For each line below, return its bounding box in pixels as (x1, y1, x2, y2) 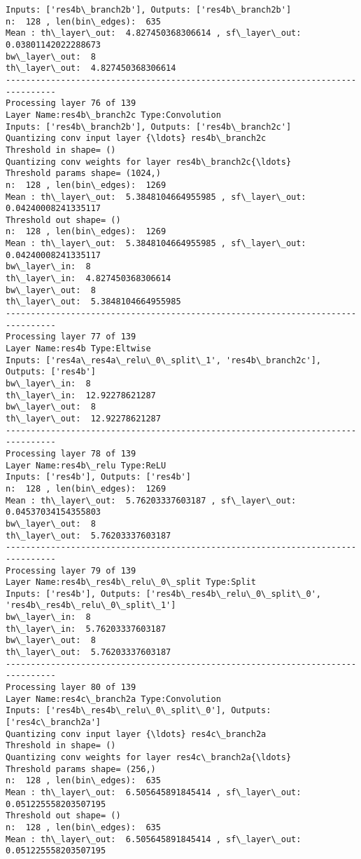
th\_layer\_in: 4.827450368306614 (6, 273, 171, 284)
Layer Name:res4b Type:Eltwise (6, 344, 151, 354)
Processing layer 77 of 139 (6, 332, 136, 342)
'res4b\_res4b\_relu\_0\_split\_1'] (6, 600, 176, 611)
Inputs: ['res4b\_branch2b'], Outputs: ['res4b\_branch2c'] (6, 121, 292, 132)
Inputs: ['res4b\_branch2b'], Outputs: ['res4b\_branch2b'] (6, 5, 292, 15)
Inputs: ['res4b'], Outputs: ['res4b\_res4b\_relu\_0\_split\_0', (6, 588, 322, 599)
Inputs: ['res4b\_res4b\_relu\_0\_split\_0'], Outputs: (6, 705, 271, 716)
